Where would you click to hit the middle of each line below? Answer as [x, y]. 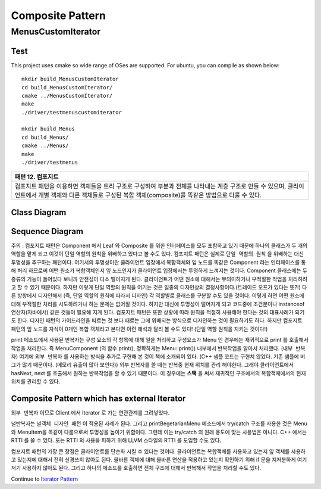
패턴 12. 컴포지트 [37, 177]
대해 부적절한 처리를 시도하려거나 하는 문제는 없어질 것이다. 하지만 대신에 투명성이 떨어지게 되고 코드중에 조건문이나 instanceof [158, 304]
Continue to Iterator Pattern [45, 479]
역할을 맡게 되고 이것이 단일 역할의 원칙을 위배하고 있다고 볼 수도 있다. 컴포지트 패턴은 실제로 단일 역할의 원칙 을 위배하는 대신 [158, 254]
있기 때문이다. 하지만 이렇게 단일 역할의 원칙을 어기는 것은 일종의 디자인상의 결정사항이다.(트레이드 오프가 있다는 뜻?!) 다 [169, 287]
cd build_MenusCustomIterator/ [67, 87]
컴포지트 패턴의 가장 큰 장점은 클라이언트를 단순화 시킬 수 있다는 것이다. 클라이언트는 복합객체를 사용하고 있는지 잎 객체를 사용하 [158, 451]
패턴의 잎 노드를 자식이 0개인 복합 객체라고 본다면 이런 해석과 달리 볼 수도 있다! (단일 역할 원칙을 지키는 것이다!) [139, 329]
